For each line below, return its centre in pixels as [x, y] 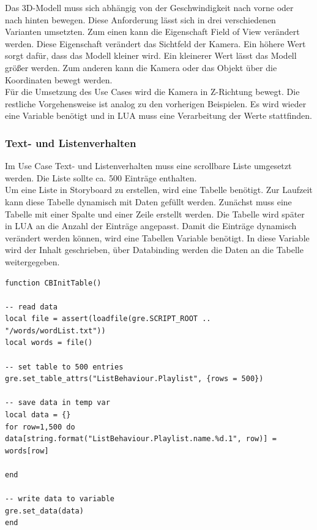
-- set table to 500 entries [64, 367]
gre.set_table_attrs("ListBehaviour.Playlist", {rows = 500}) [134, 379]
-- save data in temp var [58, 403]
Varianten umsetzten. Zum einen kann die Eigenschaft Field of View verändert [152, 32]
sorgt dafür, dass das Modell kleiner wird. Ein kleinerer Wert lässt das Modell [151, 55]
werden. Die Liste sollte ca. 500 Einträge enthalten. [101, 177]
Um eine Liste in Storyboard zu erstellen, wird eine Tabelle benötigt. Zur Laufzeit [159, 190]
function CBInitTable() [53, 283]
